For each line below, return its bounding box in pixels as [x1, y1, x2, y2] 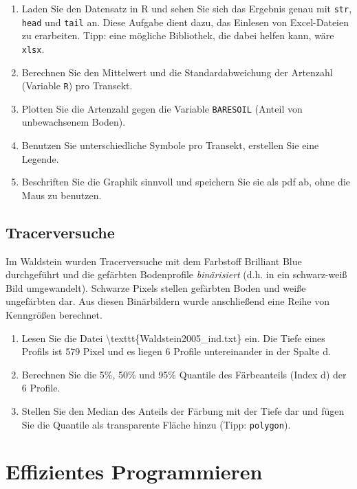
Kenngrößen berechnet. [6, 308, 102, 322]
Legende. [21, 151, 59, 166]
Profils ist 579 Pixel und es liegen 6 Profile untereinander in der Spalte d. [21, 344, 331, 359]
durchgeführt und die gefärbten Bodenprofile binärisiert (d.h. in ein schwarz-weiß [6, 267, 347, 282]
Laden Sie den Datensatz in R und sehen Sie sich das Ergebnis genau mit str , [21, 1, 352, 15]
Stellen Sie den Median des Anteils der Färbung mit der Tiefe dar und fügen [21, 403, 345, 418]
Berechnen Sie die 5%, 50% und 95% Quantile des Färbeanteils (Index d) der [21, 367, 347, 381]
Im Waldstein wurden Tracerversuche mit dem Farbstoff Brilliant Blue [6, 253, 302, 268]
